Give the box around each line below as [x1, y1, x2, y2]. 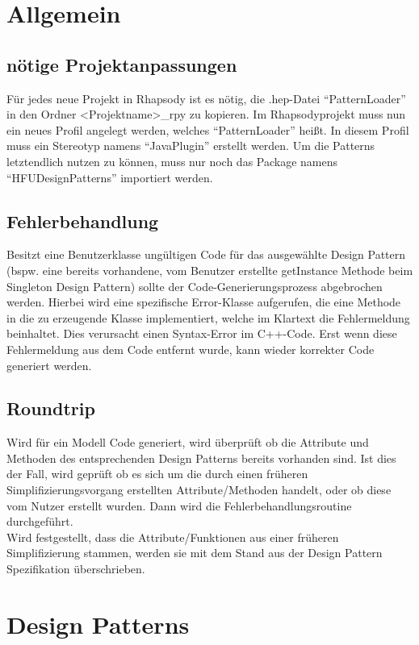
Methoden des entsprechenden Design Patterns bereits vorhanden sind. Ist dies [6, 449, 396, 466]
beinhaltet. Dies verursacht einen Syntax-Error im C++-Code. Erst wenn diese [6, 325, 397, 342]
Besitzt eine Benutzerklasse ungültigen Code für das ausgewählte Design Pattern [6, 246, 406, 263]
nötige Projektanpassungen [6, 52, 237, 77]
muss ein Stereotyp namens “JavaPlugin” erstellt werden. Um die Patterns [6, 137, 375, 154]
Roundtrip [6, 396, 95, 421]
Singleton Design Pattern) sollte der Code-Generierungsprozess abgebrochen [6, 277, 383, 294]
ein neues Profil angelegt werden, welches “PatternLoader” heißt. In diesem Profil [6, 121, 409, 138]
